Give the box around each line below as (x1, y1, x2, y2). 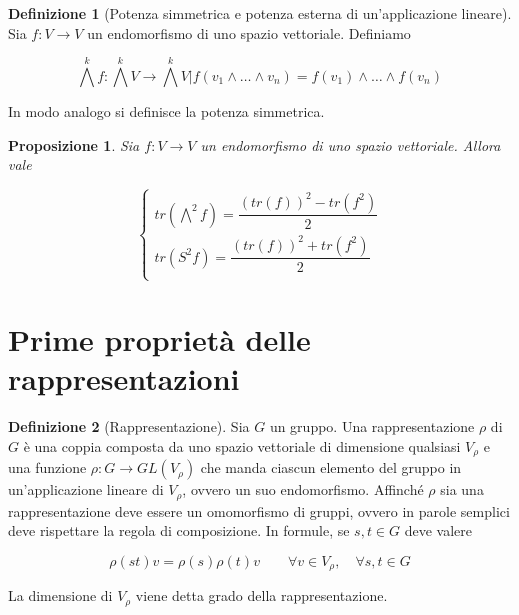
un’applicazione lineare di (8, 479, 164, 500)
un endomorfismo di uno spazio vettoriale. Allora (200, 134, 501, 155)
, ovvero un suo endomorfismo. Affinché (182, 479, 424, 500)
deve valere (404, 520, 473, 541)
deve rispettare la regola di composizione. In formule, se (8, 520, 350, 541)
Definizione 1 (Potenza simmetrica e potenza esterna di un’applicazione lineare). (8, 3, 512, 23)
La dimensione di (8, 585, 113, 606)
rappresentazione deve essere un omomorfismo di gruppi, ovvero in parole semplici (8, 500, 510, 521)
